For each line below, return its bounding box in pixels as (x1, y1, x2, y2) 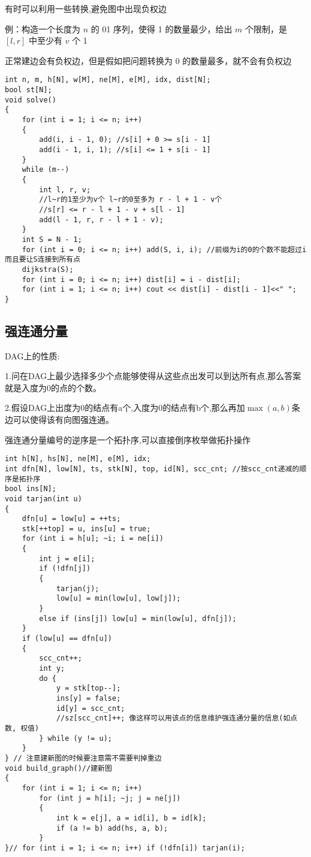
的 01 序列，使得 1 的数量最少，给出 (90, 22, 233, 35)
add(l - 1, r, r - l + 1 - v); (39, 215, 164, 224)
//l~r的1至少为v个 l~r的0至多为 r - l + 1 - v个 (39, 195, 222, 204)
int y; (39, 664, 65, 673)
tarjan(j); (56, 584, 99, 593)
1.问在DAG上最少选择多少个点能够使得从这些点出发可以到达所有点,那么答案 (5, 370, 301, 382)
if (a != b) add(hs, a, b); (56, 823, 168, 832)
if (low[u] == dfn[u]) (22, 634, 112, 643)
